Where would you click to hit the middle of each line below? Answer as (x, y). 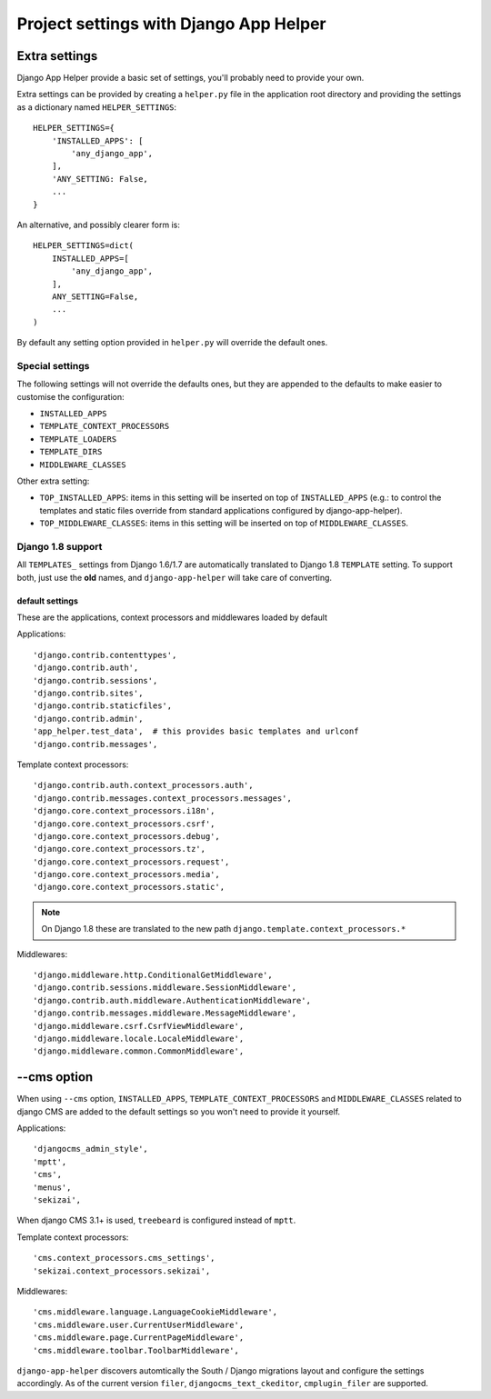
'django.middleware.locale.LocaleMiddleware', (139, 1039)
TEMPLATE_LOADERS (78, 439)
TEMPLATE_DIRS (71, 452)
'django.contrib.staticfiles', (103, 706)
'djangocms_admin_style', (91, 1149)
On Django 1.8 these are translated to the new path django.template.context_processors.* (224, 929)
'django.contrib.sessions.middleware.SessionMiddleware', (165, 988)
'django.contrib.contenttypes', (105, 655)
